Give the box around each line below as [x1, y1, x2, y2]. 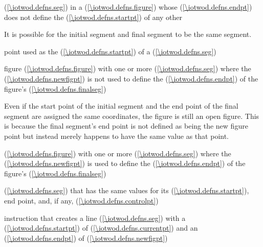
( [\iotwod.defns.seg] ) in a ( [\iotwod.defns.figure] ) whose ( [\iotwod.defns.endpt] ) [4, 2, 252, 12]
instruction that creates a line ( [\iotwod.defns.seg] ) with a [4, 212, 186, 223]
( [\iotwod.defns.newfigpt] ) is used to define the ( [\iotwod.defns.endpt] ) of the [4, 158, 246, 169]
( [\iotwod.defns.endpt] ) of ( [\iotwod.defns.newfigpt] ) [4, 232, 168, 243]
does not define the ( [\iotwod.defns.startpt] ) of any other [4, 11, 183, 22]
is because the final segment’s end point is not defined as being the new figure [4, 120, 248, 131]
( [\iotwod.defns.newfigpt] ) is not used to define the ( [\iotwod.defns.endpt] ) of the [4, 73, 258, 84]
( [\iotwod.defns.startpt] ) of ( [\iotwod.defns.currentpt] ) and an [4, 222, 198, 233]
